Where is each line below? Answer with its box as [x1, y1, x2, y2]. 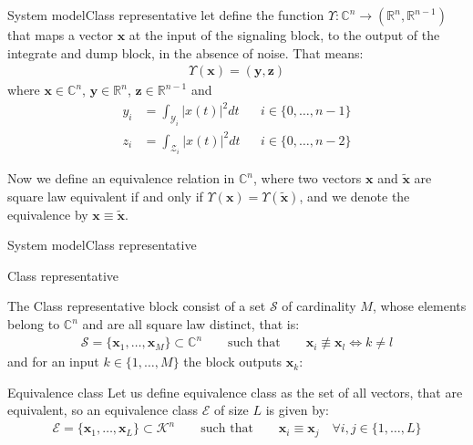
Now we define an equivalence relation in [7, 169, 235, 188]
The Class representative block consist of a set [7, 296, 266, 316]
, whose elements [372, 296, 467, 316]
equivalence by [7, 204, 88, 223]
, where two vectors [252, 169, 362, 188]
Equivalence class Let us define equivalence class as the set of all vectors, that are [7, 382, 463, 401]
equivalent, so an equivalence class [7, 400, 199, 419]
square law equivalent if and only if [7, 186, 203, 205]
